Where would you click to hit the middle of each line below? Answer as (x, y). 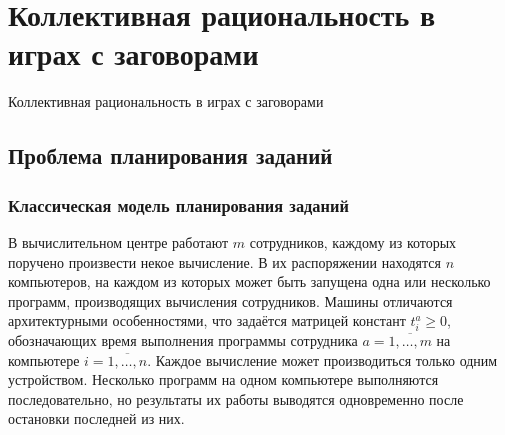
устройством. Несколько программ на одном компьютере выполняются (223, 379)
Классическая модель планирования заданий (178, 204)
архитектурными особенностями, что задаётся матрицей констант (207, 320)
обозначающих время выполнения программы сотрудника (183, 340)
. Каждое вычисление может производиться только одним (322, 359)
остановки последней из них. (96, 418)
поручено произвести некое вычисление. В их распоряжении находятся (224, 261)
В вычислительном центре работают (118, 241)
